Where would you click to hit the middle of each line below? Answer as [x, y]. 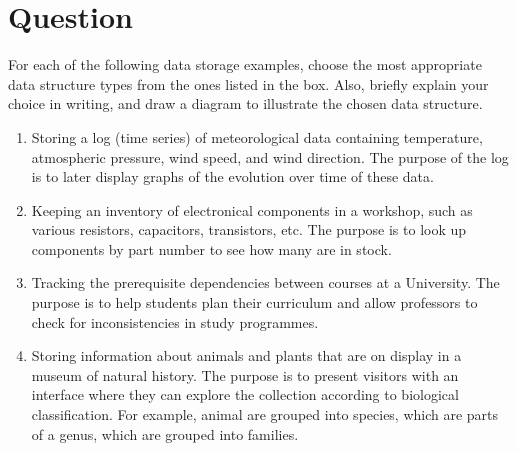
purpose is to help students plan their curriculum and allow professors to [254, 302]
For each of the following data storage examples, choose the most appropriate [245, 64]
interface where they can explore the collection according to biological [245, 394]
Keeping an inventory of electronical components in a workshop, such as [252, 209]
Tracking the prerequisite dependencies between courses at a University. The [265, 282]
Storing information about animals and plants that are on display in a [246, 355]
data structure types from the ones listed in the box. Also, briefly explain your [248, 83]
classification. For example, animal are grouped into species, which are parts [265, 414]
